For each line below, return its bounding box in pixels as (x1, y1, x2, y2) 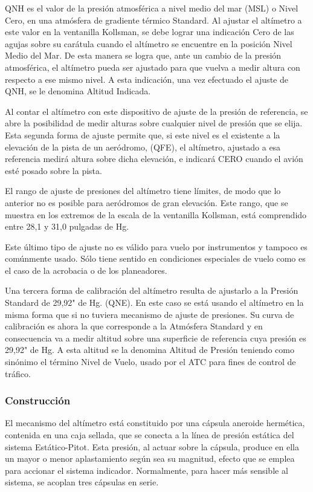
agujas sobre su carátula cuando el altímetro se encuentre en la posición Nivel (5, 37, 292, 50)
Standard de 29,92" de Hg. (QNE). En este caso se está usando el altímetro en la (5, 296, 304, 309)
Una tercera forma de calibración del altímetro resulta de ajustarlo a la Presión (5, 284, 298, 297)
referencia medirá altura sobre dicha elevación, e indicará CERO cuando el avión (5, 152, 303, 165)
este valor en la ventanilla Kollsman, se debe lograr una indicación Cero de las (5, 25, 294, 38)
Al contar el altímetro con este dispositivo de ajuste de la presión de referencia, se (5, 105, 308, 117)
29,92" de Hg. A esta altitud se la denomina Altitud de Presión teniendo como (5, 343, 294, 356)
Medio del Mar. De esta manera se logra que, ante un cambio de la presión (5, 49, 282, 62)
